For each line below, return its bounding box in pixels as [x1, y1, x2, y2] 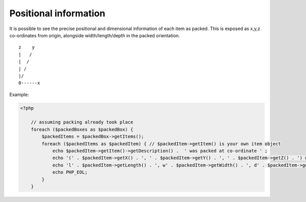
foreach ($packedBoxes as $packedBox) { [31, 127, 134, 132]
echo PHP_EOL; [52, 169, 88, 175]
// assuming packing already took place [31, 119, 134, 125]
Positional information [9, 8, 106, 19]
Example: [9, 91, 29, 97]
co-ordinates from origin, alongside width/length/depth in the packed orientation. [9, 32, 181, 38]
